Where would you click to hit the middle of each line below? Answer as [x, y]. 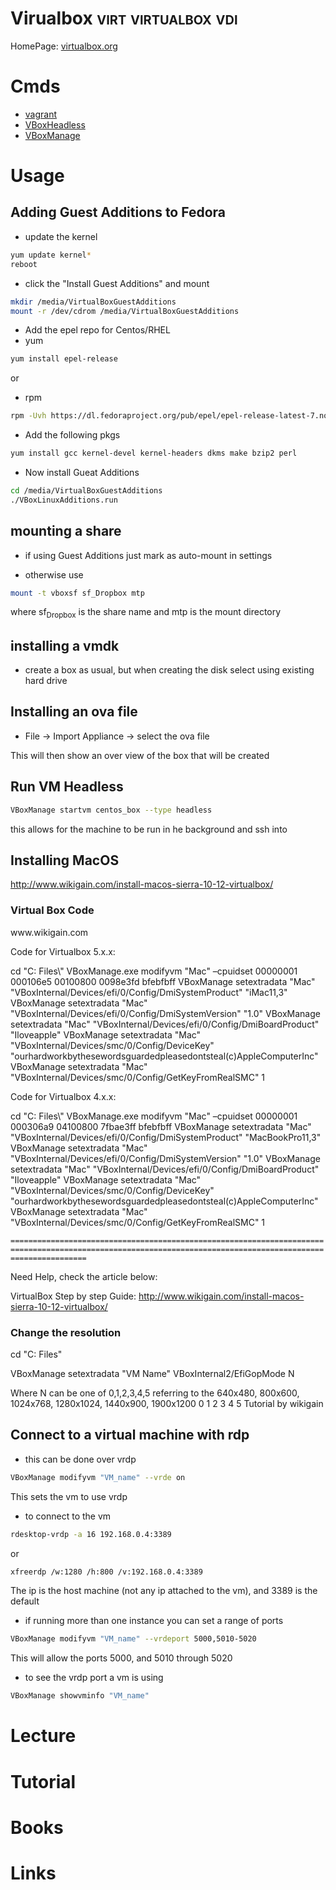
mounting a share [66, 531]
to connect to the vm [68, 1516]
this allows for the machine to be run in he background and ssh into [149, 829]
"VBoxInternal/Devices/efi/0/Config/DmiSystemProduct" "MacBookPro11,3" [166, 1137]
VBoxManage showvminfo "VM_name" [80, 1696]
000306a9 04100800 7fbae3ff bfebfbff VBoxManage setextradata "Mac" [161, 1126]
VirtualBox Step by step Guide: [73, 1296]
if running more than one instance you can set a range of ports [154, 1621]
